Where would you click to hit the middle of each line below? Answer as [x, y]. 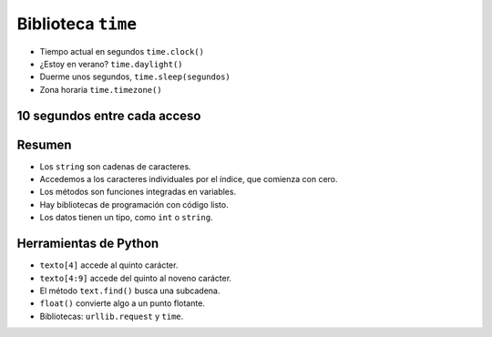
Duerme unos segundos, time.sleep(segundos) [135, 77]
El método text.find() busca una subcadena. [130, 291]
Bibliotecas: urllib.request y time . [112, 316]
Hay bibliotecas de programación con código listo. [134, 204]
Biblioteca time [77, 24]
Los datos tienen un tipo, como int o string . [126, 218]
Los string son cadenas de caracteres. [115, 166]
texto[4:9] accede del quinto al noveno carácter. [136, 278]
